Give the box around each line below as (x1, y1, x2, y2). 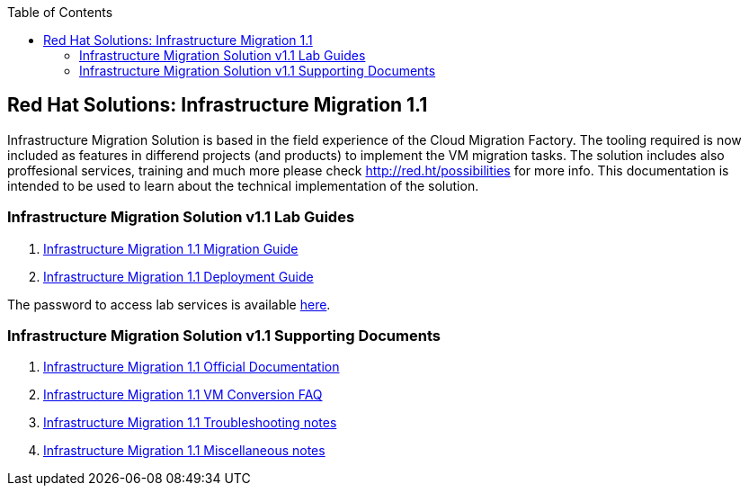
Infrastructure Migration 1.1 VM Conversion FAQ (43, 387, 323, 403)
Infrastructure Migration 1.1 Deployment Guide (43, 268, 314, 284)
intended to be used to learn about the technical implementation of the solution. (7, 177, 479, 193)
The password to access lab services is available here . (7, 296, 331, 312)
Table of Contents (7, 4, 113, 20)
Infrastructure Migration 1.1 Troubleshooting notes (43, 415, 337, 431)
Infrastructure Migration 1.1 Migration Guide (43, 240, 299, 256)
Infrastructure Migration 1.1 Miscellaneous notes (43, 443, 325, 459)
